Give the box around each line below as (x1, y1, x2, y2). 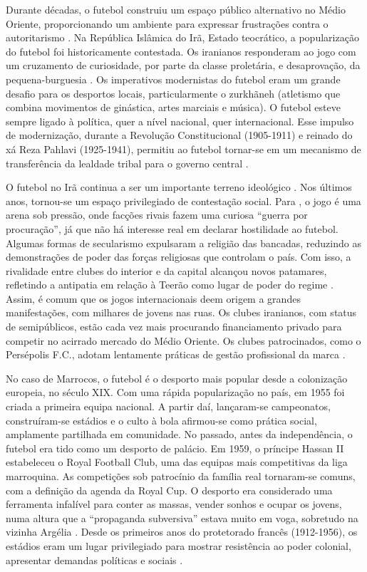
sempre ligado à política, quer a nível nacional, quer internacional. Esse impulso (6, 113, 354, 128)
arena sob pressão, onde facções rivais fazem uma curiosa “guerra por (6, 207, 308, 222)
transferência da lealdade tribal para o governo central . (6, 155, 249, 170)
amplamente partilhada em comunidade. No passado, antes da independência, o (6, 427, 353, 442)
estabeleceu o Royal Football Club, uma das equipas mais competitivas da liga (6, 454, 348, 469)
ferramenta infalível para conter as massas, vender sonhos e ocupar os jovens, (6, 496, 342, 511)
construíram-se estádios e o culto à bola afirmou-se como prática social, (6, 412, 317, 427)
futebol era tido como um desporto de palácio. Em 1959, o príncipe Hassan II (6, 440, 344, 455)
